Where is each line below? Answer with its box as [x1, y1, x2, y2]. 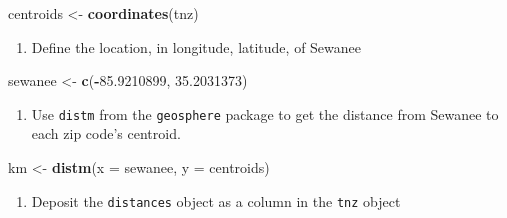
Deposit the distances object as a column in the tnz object [31, 190, 401, 211]
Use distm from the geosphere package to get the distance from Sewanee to [31, 103, 499, 124]
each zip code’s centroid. [31, 123, 181, 144]
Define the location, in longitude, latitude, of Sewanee [31, 36, 362, 57]
